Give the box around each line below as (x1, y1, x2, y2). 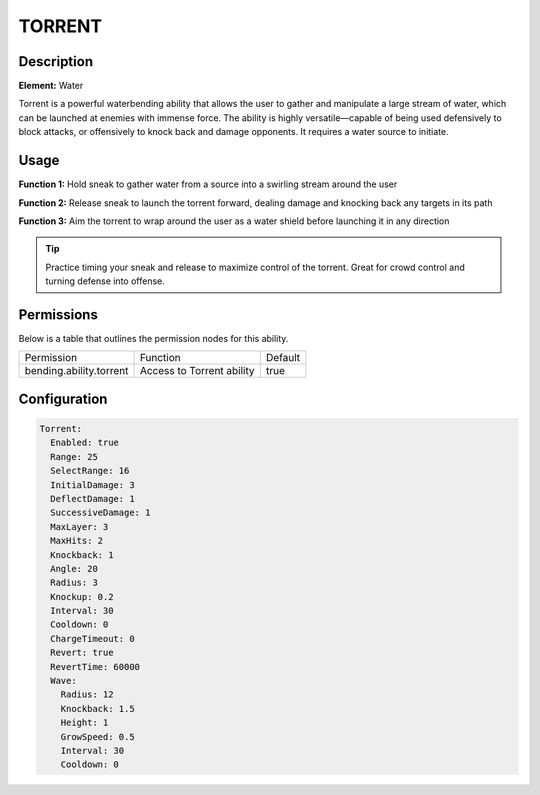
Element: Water (18, 80, 84, 92)
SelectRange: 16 (50, 465, 130, 477)
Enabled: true (50, 437, 120, 449)
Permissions (18, 306, 99, 323)
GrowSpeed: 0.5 (60, 731, 135, 742)
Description (18, 53, 94, 70)
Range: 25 (50, 451, 99, 462)
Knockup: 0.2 (50, 591, 114, 602)
